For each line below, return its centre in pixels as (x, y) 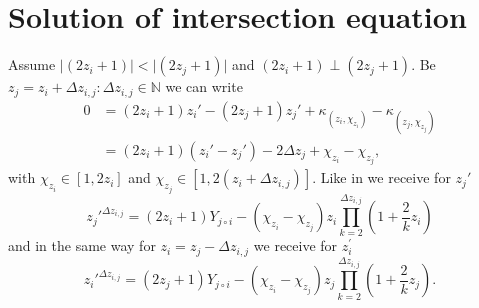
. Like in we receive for (381, 177)
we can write (204, 86)
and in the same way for (82, 245)
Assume (32, 64)
